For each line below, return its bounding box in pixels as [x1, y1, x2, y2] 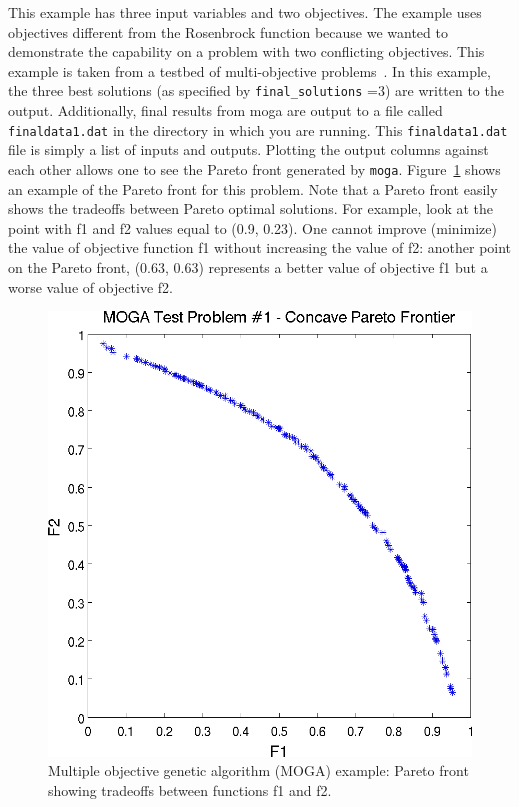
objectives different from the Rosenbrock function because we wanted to [8, 21, 448, 42]
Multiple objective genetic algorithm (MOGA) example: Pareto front [48, 760, 469, 781]
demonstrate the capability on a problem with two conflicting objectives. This [8, 41, 485, 62]
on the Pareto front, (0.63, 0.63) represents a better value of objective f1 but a [8, 256, 488, 277]
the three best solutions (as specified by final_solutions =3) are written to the [8, 80, 504, 101]
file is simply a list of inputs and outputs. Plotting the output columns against [8, 139, 489, 160]
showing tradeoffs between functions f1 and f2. [48, 779, 332, 800]
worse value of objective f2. [8, 276, 173, 297]
